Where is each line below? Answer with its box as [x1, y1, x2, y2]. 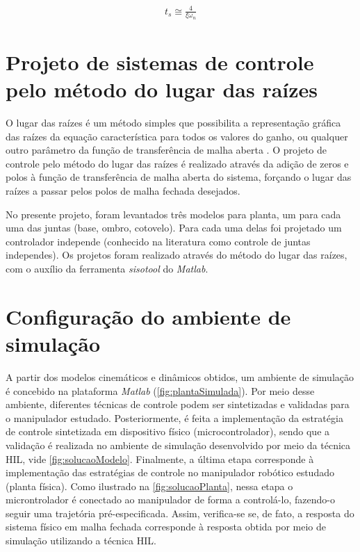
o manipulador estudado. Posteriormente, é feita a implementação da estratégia [6, 410, 343, 425]
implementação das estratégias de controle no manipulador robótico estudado [6, 465, 334, 480]
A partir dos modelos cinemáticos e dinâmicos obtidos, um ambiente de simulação [6, 369, 354, 384]
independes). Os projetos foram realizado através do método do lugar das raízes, [6, 247, 347, 262]
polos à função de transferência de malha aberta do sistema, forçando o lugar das [6, 170, 352, 184]
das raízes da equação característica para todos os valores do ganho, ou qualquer [6, 129, 348, 143]
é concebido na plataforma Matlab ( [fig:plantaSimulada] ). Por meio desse [6, 383, 315, 398]
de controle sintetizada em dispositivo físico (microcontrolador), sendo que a [6, 424, 330, 439]
